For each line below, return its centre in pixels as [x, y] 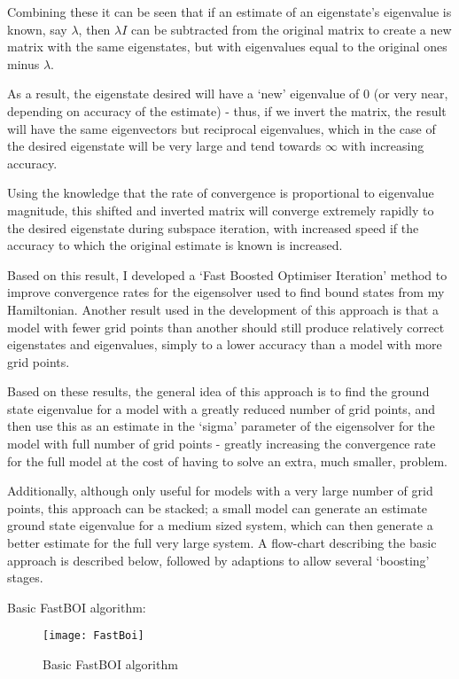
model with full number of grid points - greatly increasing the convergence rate [222, 444]
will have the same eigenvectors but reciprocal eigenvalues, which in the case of [222, 128]
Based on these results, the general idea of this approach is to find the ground [218, 391]
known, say [37, 29]
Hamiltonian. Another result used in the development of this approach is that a [223, 309]
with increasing [383, 146]
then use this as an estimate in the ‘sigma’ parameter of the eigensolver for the [221, 426]
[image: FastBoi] [93, 636]
